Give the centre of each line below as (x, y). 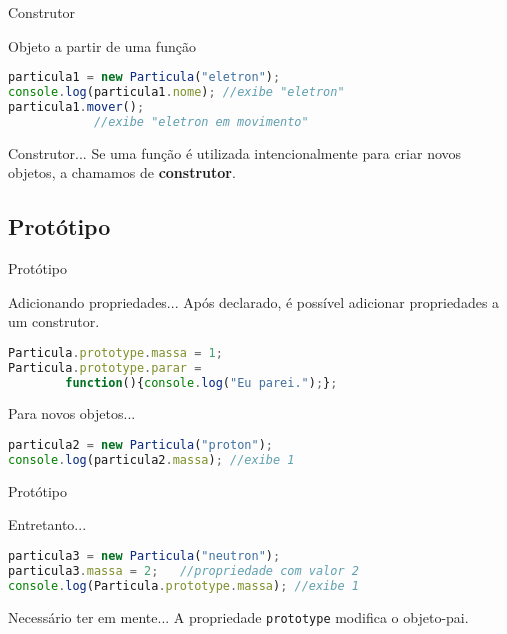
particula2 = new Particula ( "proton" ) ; (140, 445)
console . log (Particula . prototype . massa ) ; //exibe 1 (183, 585)
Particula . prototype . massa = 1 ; (115, 352)
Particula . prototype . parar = (105, 367)
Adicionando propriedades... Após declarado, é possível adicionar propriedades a (254, 301)
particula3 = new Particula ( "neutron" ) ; (144, 556)
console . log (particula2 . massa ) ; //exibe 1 (151, 459)
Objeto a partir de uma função (102, 45)
